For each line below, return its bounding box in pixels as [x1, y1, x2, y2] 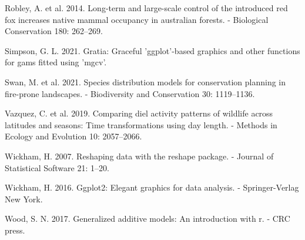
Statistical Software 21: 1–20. [5, 161, 109, 174]
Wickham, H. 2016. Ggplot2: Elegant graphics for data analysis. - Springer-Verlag [5, 181, 299, 194]
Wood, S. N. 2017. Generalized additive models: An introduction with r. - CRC [5, 212, 290, 225]
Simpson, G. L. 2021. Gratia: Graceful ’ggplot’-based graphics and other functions [5, 44, 300, 56]
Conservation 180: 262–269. [5, 25, 103, 37]
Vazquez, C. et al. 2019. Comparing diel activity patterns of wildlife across [5, 107, 273, 119]
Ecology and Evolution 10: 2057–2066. [5, 130, 142, 142]
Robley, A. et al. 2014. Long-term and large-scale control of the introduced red [5, 2, 288, 14]
